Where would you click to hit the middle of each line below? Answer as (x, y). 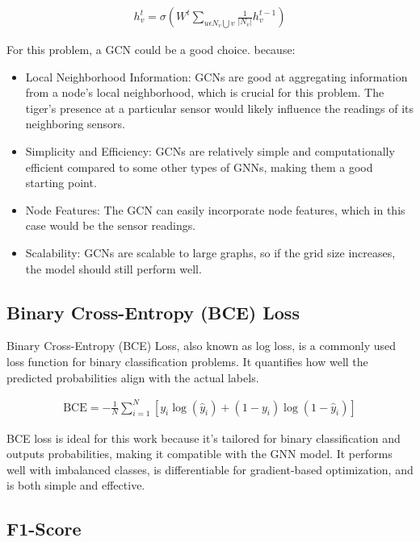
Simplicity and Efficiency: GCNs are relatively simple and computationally (210, 151)
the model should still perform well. (113, 268)
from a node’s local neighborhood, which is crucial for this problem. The (205, 92)
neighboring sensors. (76, 124)
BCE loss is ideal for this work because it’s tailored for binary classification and (204, 438)
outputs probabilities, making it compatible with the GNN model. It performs (199, 454)
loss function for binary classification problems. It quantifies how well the (187, 361)
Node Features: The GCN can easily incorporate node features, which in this (215, 209)
